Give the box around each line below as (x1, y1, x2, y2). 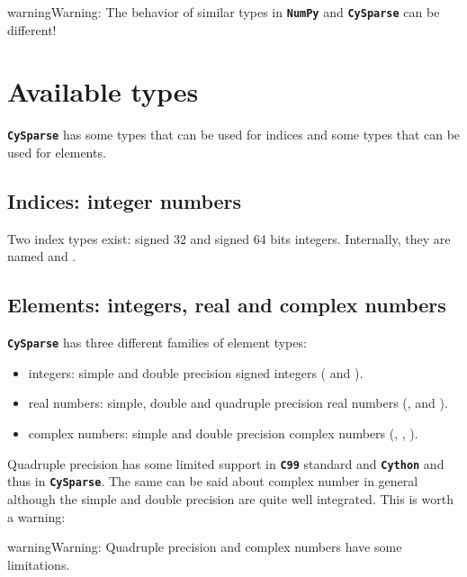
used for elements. (7, 143, 106, 162)
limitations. (7, 554, 70, 573)
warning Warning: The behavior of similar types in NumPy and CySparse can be (7, 3, 440, 21)
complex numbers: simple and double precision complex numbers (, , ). (28, 424, 418, 443)
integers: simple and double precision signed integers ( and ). (28, 363, 364, 382)
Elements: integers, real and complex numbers (7, 291, 446, 319)
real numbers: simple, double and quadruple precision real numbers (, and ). (28, 393, 448, 412)
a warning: (7, 507, 66, 526)
